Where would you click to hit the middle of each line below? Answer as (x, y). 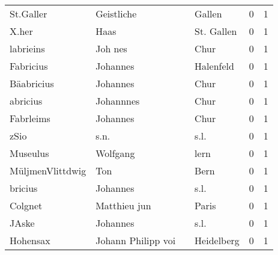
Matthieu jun (123, 205)
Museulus (29, 153)
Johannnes (118, 101)
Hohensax (30, 240)
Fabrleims (30, 118)
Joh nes (111, 48)
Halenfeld (214, 66)
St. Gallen (216, 31)
